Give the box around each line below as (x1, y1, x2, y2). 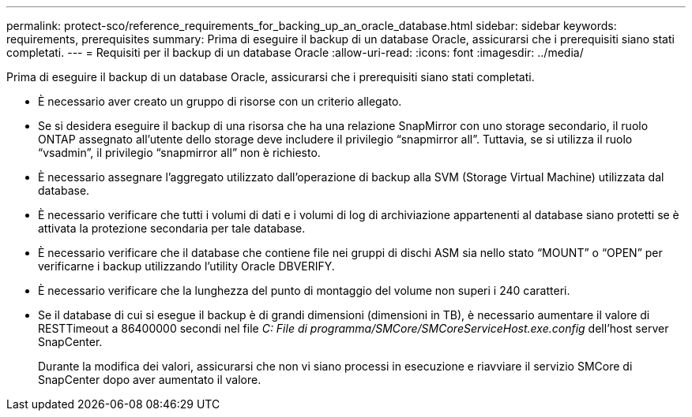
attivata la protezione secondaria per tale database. (38, 222, 306, 235)
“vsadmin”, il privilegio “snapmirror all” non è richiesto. (38, 146, 321, 159)
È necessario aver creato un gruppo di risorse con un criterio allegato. (38, 95, 402, 108)
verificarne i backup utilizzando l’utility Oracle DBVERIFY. (38, 259, 335, 273)
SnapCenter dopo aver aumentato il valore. (38, 373, 261, 386)
